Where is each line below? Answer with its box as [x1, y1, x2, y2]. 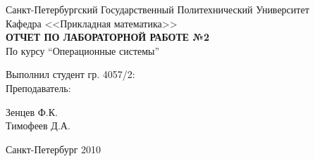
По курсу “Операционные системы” [6, 43, 160, 58]
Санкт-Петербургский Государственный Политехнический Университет [6, 2, 309, 16]
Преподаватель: [6, 80, 71, 95]
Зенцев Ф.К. [6, 104, 58, 119]
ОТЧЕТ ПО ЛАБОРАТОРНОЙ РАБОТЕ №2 [6, 30, 209, 44]
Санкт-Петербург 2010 [6, 141, 101, 156]
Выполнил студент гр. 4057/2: [6, 67, 135, 82]
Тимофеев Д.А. [6, 118, 70, 133]
